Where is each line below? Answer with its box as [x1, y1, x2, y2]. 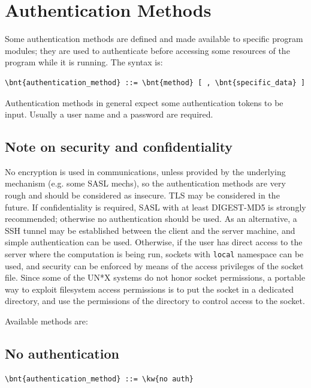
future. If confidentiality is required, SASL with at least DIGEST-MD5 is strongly [5, 200, 306, 213]
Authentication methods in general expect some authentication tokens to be [5, 96, 283, 109]
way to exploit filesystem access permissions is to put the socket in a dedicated [5, 282, 294, 295]
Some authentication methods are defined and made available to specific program [5, 32, 303, 45]
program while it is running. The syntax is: [5, 56, 163, 68]
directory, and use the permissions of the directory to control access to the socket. [5, 294, 305, 307]
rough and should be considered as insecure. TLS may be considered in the [5, 189, 280, 201]
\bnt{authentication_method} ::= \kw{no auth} [5, 374, 194, 383]
